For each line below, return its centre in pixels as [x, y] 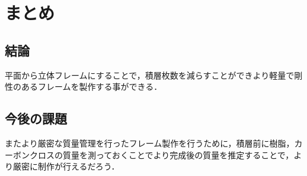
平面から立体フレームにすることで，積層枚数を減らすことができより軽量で [150, 75]
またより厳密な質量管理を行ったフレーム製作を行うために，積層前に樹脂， [150, 143]
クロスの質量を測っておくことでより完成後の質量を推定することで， [162, 154]
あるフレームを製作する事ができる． [92, 87]
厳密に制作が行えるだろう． [66, 166]
